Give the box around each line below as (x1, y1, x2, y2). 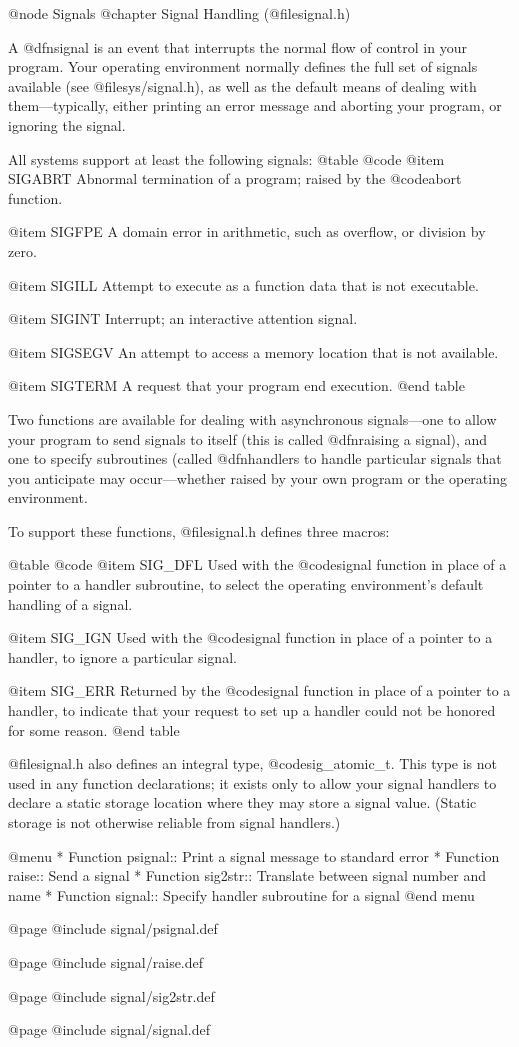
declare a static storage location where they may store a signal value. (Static (8, 792, 477, 813)
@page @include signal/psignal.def (8, 918, 218, 939)
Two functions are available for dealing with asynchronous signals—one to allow (8, 408, 497, 429)
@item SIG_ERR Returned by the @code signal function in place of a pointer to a (8, 680, 511, 701)
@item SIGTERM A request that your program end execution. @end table (8, 375, 465, 396)
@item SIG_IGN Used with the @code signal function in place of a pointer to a (8, 627, 493, 648)
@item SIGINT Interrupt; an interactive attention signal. (8, 308, 358, 329)
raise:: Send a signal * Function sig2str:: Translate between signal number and (8, 865, 487, 886)
